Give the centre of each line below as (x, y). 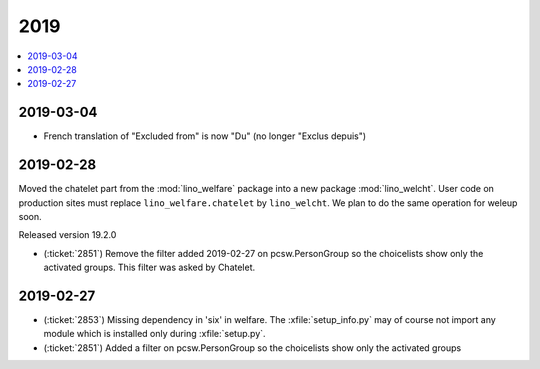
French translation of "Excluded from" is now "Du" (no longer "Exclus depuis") (205, 136)
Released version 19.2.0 (67, 235)
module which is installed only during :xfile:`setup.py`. (154, 334)
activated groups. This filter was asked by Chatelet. (149, 267)
